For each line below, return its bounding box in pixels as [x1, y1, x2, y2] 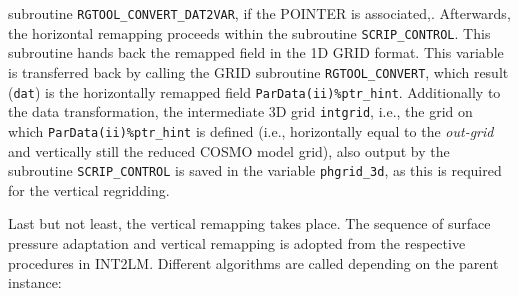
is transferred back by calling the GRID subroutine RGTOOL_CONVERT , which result [8, 61, 509, 82]
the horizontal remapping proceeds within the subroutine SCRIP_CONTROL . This [8, 22, 491, 43]
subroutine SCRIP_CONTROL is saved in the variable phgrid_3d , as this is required [8, 160, 502, 181]
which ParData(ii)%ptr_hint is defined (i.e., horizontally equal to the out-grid [8, 120, 494, 141]
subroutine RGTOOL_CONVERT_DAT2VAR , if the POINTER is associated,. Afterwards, [8, 3, 511, 23]
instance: [8, 272, 62, 293]
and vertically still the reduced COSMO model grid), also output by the [8, 140, 450, 161]
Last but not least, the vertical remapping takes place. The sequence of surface [8, 213, 491, 234]
